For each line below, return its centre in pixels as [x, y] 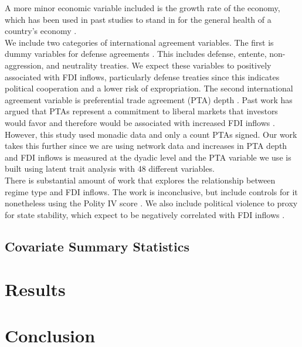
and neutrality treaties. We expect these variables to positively [159, 65]
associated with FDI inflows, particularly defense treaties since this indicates [142, 76]
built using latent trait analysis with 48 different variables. [110, 169]
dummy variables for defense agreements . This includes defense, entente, [136, 54]
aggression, [24, 65]
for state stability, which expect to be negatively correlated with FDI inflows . [145, 214]
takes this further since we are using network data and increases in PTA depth [146, 146]
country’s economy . [41, 31]
